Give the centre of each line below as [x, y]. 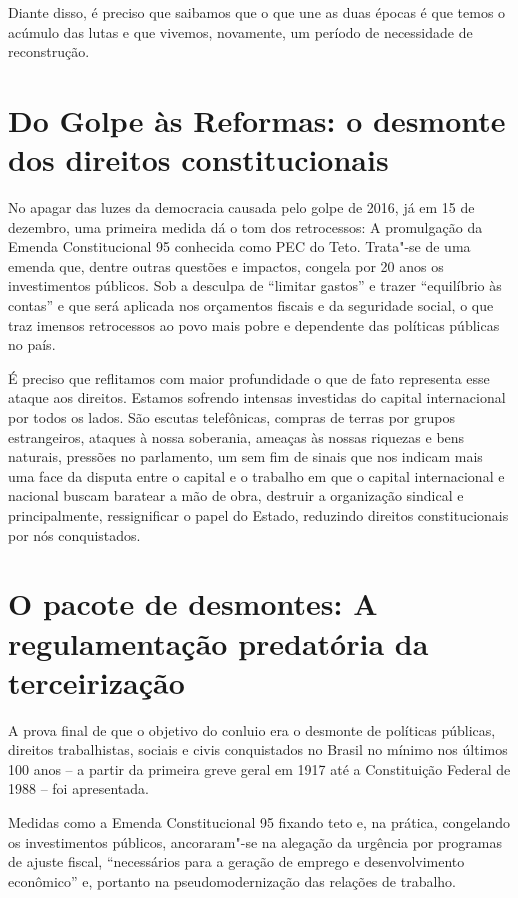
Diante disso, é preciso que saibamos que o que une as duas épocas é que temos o [257, 12]
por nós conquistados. [74, 534]
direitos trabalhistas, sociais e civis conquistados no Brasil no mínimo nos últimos [258, 749]
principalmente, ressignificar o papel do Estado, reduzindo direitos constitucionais [258, 515]
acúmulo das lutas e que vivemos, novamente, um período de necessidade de [240, 31]
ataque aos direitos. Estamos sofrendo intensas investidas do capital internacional [257, 397]
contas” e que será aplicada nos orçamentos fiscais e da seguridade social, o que [251, 305]
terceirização [96, 681]
